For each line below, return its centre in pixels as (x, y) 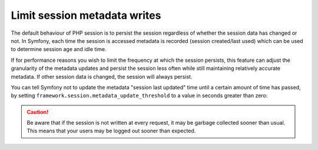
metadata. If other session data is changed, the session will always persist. (102, 76)
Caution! (38, 112)
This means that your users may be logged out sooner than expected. (111, 131)
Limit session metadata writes (86, 15)
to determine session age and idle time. (59, 49)
